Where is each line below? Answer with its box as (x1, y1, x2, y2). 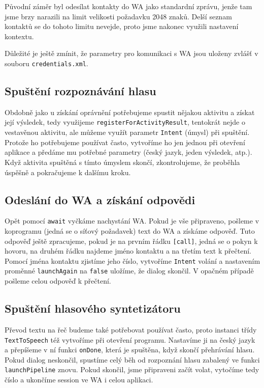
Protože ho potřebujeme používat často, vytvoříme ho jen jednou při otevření (5, 136, 245, 147)
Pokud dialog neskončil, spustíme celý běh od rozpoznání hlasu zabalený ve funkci (5, 354, 260, 365)
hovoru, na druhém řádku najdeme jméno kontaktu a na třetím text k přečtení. (5, 245, 251, 256)
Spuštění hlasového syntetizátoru (5, 300, 181, 316)
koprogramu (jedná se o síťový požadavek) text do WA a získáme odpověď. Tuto (5, 225, 255, 236)
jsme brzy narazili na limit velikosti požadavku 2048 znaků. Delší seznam (5, 11, 232, 21)
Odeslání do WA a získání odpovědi (5, 191, 195, 207)
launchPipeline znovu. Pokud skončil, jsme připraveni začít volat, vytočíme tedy (5, 364, 259, 375)
